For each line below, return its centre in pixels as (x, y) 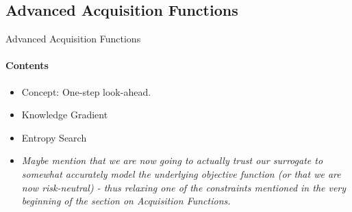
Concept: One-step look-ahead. (86, 91)
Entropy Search (54, 137)
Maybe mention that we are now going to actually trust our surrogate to (172, 160)
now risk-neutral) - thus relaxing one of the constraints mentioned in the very (184, 187)
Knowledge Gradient (65, 115)
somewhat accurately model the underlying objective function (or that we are (181, 173)
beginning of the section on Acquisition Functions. (126, 201)
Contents (27, 65)
